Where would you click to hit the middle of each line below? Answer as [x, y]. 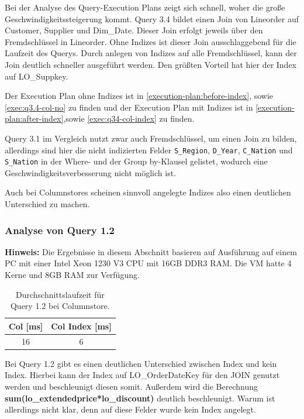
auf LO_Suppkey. [37, 76]
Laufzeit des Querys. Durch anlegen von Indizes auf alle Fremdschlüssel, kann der [151, 53]
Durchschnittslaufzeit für [60, 294]
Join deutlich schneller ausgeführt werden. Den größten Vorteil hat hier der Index [151, 64]
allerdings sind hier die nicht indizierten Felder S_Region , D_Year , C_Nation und [149, 150]
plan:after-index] [34, 119]
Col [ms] [26, 326]
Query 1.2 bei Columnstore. [60, 306]
